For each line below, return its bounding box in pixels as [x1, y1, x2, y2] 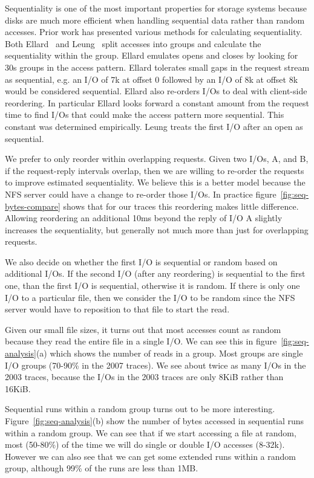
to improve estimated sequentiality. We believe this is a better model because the [5, 176, 306, 189]
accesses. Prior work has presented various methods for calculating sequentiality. [5, 25, 303, 38]
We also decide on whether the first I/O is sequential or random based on [5, 255, 278, 268]
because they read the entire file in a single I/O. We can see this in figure [5, 335, 277, 347]
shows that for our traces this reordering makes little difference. [63, 199, 299, 212]
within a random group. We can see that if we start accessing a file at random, [5, 426, 296, 439]
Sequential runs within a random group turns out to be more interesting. [5, 402, 275, 415]
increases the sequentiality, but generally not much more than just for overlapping [5, 223, 309, 236]
